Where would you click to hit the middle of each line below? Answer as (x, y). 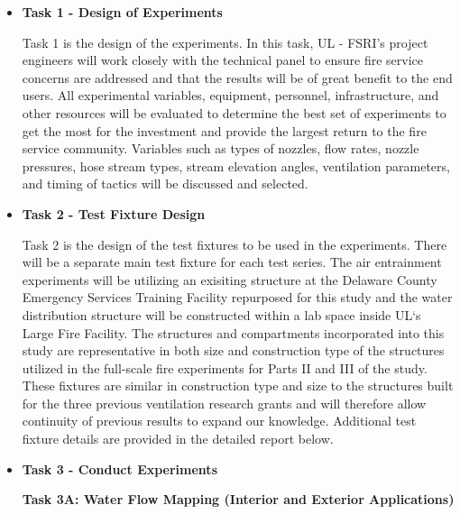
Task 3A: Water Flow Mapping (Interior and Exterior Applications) (238, 499)
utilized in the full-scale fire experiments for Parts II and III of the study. (225, 367)
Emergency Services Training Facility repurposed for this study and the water (237, 297)
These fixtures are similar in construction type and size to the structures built (238, 385)
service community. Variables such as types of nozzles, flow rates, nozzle (221, 148)
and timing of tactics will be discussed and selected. (165, 184)
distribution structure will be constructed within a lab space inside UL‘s (221, 314)
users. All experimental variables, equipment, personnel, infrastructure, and (230, 95)
